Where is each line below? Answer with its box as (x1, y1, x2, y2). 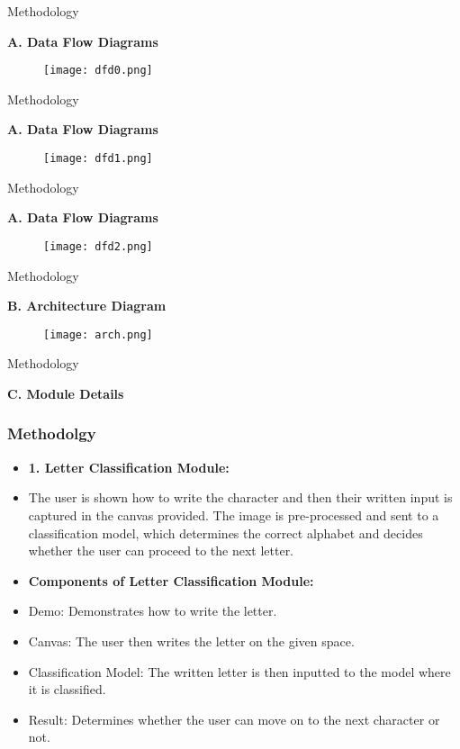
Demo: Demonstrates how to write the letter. (28, 601, 277, 620)
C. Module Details (7, 384, 124, 402)
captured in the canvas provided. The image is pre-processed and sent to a (28, 505, 439, 524)
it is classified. (28, 680, 106, 699)
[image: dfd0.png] (43, 64, 153, 77)
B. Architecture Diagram (7, 296, 167, 315)
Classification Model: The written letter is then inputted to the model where (28, 662, 451, 681)
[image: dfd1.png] (43, 152, 153, 166)
